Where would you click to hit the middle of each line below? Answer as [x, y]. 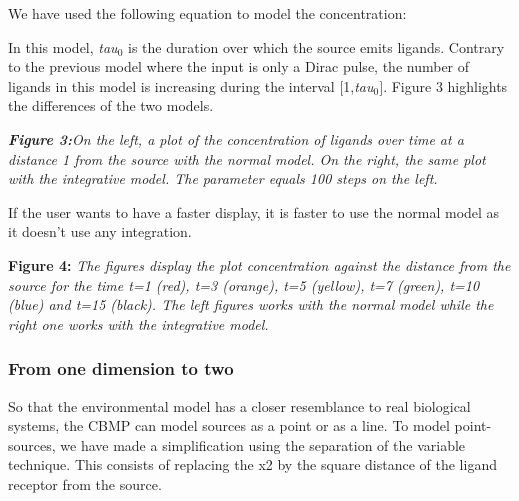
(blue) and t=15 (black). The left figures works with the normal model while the [251, 304]
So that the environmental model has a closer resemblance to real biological [239, 405]
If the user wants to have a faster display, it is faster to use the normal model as [254, 211]
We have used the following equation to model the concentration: [207, 13]
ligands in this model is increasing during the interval [171, 85]
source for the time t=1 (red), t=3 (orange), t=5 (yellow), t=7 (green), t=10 [244, 284]
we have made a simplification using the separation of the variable [263, 444]
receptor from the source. [85, 483]
